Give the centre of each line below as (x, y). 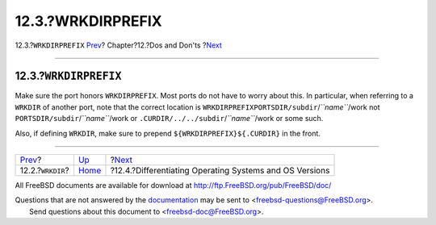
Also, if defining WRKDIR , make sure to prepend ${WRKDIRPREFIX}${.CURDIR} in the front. (168, 133)
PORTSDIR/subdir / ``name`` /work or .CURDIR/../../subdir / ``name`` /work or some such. (169, 119)
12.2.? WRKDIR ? (44, 171)
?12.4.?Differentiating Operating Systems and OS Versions (220, 171)
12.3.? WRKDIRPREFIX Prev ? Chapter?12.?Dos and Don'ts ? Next (118, 45)
